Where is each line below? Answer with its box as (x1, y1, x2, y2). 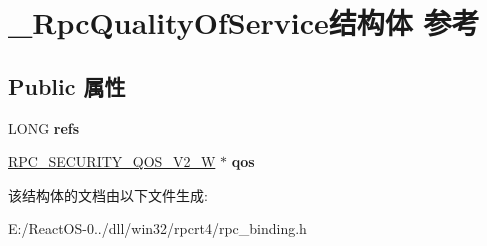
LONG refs (8, 117, 80, 138)
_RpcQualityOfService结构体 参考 (8, 2, 480, 43)
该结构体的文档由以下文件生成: (8, 184, 208, 205)
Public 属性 (8, 70, 126, 101)
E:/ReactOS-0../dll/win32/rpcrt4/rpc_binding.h (8, 218, 307, 239)
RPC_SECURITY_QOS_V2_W (8, 151, 216, 172)
